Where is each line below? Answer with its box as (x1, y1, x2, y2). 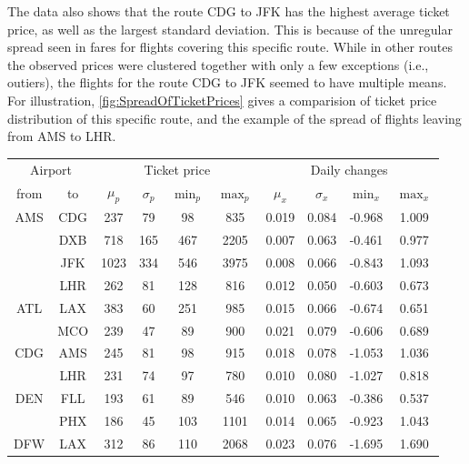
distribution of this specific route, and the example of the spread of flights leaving (7, 108, 462, 127)
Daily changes (310, 159, 388, 178)
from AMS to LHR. (7, 126, 116, 146)
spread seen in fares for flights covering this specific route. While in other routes (7, 37, 454, 56)
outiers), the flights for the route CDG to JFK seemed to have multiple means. (7, 73, 447, 92)
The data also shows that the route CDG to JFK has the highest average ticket (7, 2, 450, 20)
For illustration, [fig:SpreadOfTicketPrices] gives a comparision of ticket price (7, 90, 437, 109)
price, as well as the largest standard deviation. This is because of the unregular (7, 19, 453, 38)
